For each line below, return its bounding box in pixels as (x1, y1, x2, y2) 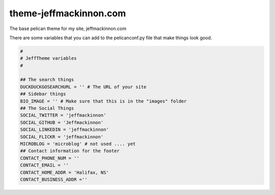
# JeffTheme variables (20, 55, 77, 61)
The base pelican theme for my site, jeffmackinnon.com (9, 25, 127, 32)
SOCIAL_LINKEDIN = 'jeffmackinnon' (20, 127, 109, 132)
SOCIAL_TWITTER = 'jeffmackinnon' (20, 113, 106, 118)
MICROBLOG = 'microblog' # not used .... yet (20, 141, 136, 147)
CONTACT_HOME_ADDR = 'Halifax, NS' (20, 170, 109, 175)
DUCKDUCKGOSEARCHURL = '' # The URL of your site (20, 84, 147, 90)
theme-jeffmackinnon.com (9, 8, 126, 19)
